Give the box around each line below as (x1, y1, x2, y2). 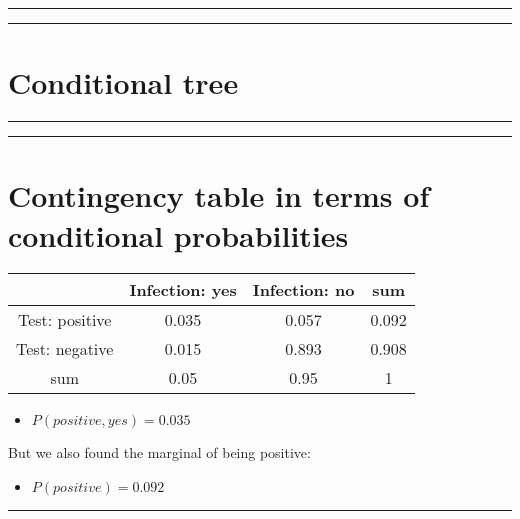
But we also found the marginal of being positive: (8, 442, 311, 463)
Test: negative (16, 337, 114, 361)
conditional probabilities (8, 214, 349, 255)
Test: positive (17, 308, 112, 332)
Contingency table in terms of (8, 175, 430, 216)
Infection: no (252, 278, 355, 302)
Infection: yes (129, 278, 237, 302)
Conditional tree (8, 62, 239, 103)
